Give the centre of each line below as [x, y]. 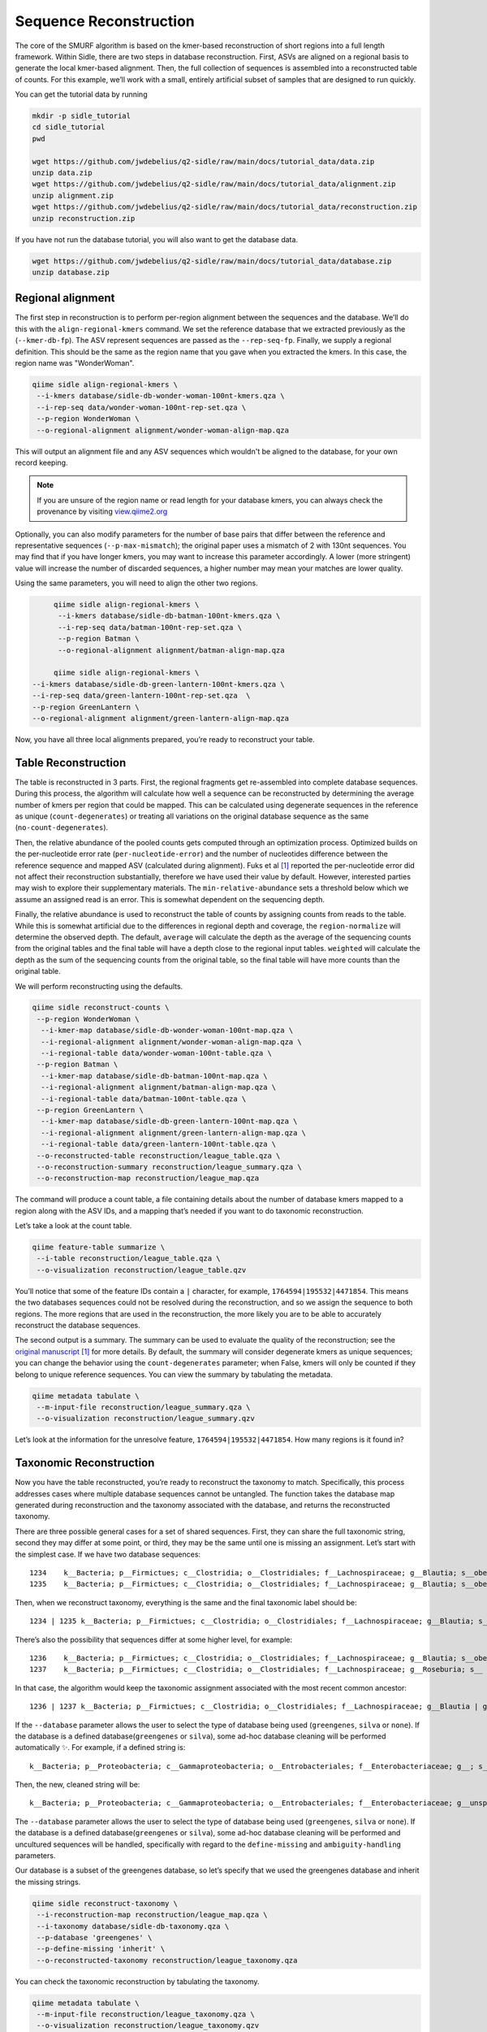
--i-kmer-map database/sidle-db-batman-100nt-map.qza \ [154, 1076]
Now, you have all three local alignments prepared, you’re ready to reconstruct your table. [165, 739]
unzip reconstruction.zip [84, 218]
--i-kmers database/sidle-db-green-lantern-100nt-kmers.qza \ [158, 684]
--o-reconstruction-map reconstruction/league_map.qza [148, 1178]
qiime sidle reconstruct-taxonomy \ [105, 1903]
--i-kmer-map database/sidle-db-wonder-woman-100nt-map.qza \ [167, 1031]
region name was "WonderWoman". [75, 363]
